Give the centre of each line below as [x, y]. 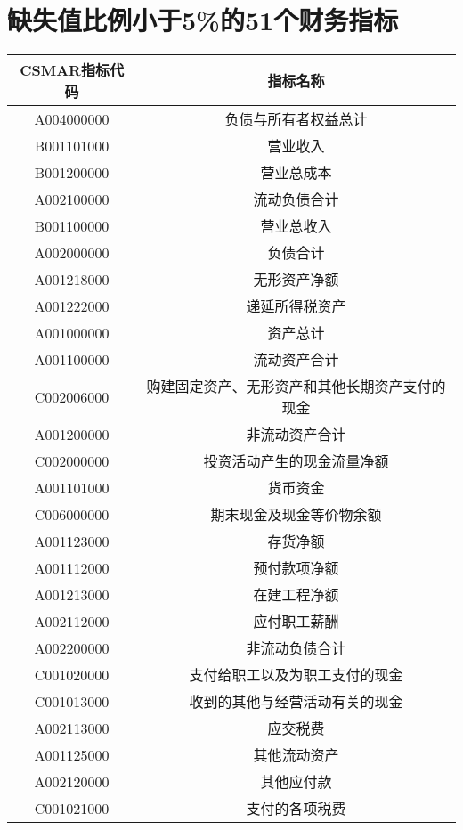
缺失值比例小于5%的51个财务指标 [203, 20]
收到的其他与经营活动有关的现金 [296, 702]
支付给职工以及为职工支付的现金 [296, 675]
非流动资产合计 [296, 435]
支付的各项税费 [296, 809]
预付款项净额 [296, 568]
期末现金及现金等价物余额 [296, 515]
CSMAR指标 [65, 70]
